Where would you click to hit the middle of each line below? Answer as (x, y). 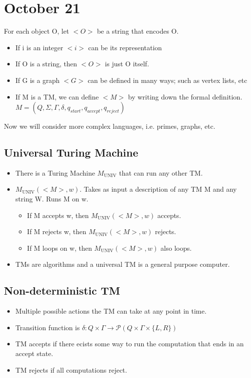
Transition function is (48, 327)
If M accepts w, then (58, 215)
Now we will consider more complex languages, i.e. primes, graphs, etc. (110, 126)
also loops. (176, 248)
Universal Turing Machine (71, 152)
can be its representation (125, 47)
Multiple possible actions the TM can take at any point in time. (111, 311)
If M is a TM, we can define (57, 96)
